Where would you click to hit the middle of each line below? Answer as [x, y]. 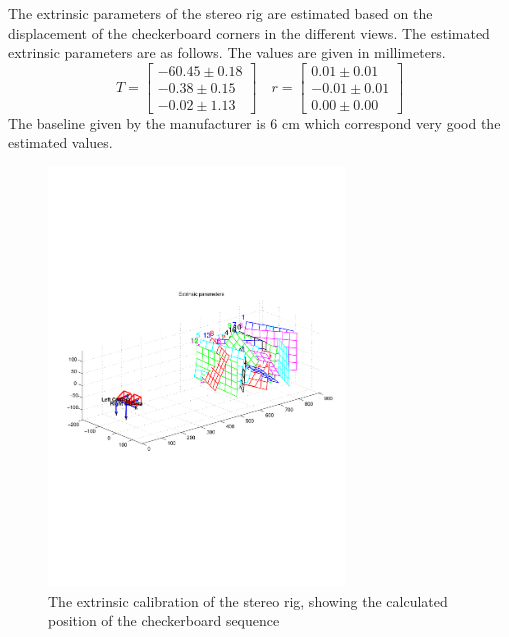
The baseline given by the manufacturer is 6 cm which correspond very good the [254, 122]
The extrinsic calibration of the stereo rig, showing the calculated [248, 600]
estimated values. [60, 142]
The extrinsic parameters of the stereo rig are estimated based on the [220, 13]
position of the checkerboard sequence [164, 620]
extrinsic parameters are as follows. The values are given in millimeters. [227, 52]
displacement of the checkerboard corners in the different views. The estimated [249, 32]
